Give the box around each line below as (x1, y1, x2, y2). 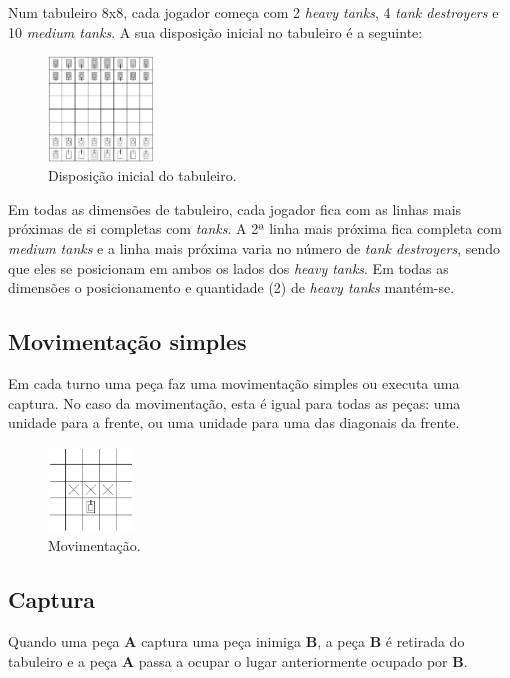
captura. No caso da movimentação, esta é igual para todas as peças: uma (8, 392, 461, 413)
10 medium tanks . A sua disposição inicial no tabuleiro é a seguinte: (8, 21, 423, 42)
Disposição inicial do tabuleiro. (48, 165, 237, 186)
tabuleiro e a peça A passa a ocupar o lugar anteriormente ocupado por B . (8, 650, 468, 671)
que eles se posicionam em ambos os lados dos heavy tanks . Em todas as (8, 257, 449, 278)
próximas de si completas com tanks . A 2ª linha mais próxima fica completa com (8, 218, 502, 239)
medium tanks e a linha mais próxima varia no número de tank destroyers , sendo (8, 238, 501, 259)
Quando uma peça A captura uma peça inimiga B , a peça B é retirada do (8, 631, 465, 652)
